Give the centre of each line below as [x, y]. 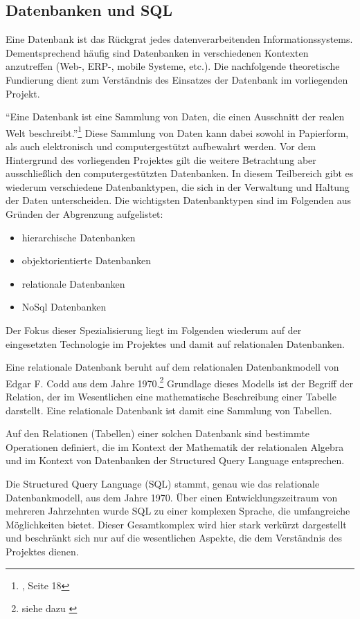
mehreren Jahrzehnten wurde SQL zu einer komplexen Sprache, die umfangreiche [178, 511]
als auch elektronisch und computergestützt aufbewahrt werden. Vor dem [161, 146]
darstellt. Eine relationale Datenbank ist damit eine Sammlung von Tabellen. [169, 410]
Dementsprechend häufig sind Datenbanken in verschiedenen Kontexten [157, 52]
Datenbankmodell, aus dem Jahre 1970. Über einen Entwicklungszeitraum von [172, 497]
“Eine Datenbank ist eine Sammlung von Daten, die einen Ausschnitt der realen [175, 117]
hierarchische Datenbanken [79, 237]
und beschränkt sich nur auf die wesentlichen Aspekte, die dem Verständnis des [174, 538]
